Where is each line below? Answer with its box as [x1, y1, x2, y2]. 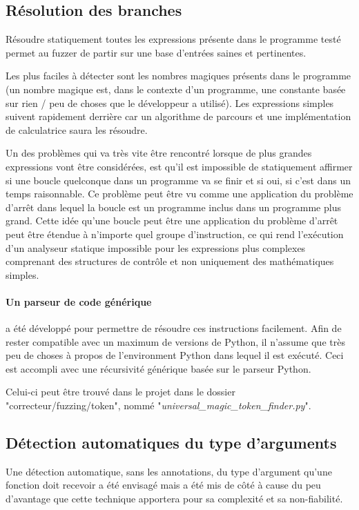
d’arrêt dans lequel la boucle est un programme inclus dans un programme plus [6, 199, 341, 214]
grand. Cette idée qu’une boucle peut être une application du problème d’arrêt [6, 213, 338, 228]
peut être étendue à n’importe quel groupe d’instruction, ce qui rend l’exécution [6, 226, 344, 241]
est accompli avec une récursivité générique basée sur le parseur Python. [6, 361, 311, 375]
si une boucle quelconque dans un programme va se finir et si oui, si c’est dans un [6, 173, 351, 187]
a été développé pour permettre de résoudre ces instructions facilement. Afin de [6, 321, 342, 335]
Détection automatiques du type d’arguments [6, 432, 337, 453]
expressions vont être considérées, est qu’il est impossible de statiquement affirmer [6, 159, 353, 173]
